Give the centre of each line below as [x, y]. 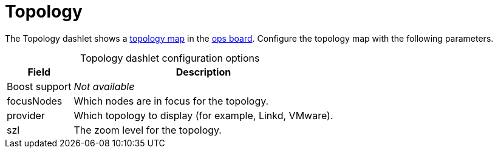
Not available [104, 86]
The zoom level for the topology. [148, 130]
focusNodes [35, 101]
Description [203, 72]
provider [26, 115]
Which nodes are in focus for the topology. [171, 101]
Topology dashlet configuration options [170, 58]
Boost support [39, 86]
